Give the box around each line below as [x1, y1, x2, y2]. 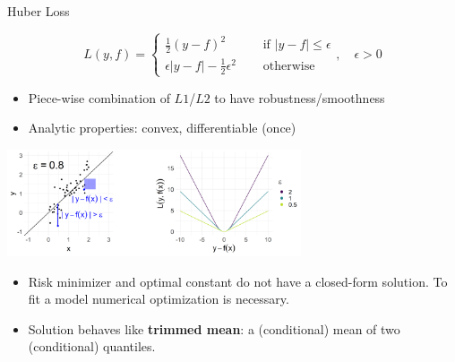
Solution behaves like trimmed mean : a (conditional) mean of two [28, 319, 400, 338]
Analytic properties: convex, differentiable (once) [28, 118, 296, 137]
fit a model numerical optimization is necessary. [28, 289, 289, 308]
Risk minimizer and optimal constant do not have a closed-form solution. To [28, 271, 448, 290]
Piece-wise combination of [28, 88, 170, 107]
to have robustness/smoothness [214, 88, 385, 107]
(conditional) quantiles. [28, 337, 156, 356]
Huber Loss [7, 2, 70, 20]
